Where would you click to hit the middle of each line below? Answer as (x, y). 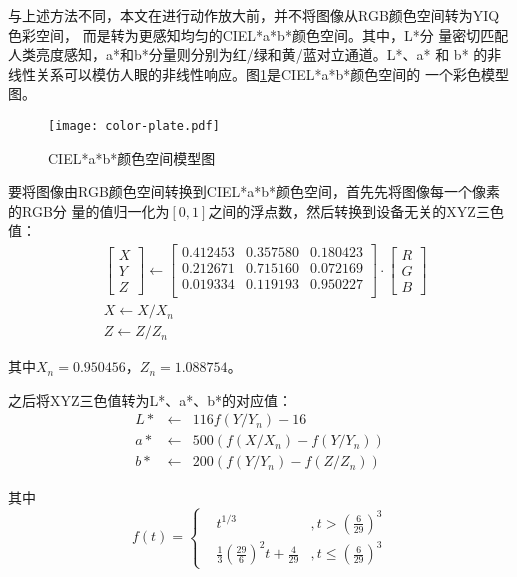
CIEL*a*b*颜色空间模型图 (132, 157)
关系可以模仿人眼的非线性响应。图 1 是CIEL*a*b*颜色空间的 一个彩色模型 (272, 73)
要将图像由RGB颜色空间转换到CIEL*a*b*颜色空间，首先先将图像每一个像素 (254, 191)
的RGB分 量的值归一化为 (89, 210)
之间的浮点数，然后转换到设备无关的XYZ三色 (356, 210)
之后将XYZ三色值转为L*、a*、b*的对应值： (150, 399)
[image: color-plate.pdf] (134, 125)
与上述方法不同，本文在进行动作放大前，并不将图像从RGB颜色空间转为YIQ (254, 15)
